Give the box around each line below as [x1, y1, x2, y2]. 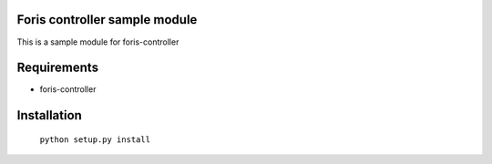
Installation [16, 108, 82, 123]
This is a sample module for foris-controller [16, 36, 179, 47]
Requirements [16, 60, 99, 76]
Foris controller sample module [16, 12, 198, 27]
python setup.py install [39, 134, 150, 145]
